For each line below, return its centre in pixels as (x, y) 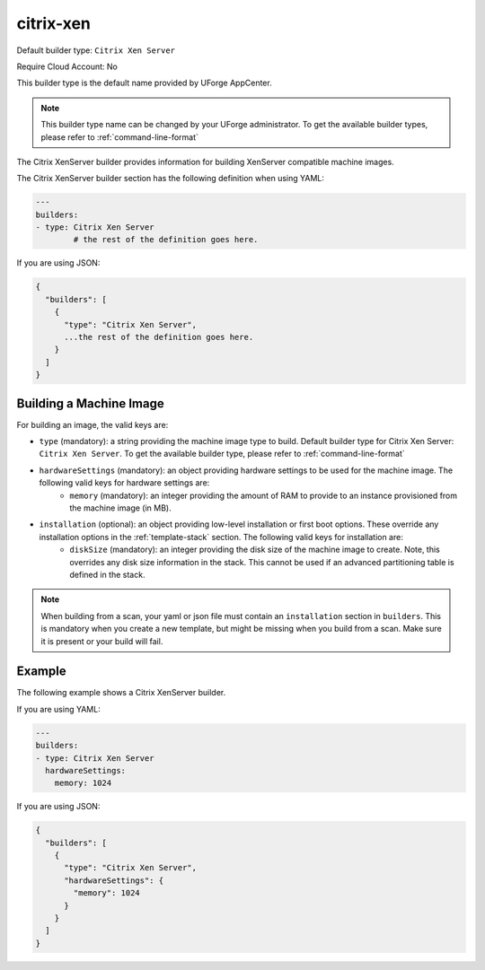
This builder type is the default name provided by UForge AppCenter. (145, 83)
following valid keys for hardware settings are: (124, 483)
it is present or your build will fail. (102, 641)
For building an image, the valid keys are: (93, 424)
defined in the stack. (107, 574)
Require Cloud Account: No (67, 66)
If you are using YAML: (58, 709)
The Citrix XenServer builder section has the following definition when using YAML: (171, 179)
